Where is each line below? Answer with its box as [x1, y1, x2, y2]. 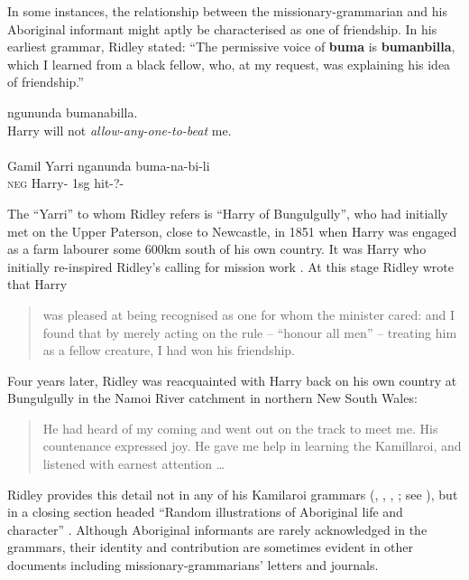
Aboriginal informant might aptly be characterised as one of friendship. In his [7, 19, 437, 38]
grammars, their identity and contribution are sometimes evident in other [7, 538, 414, 557]
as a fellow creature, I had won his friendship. [42, 341, 295, 360]
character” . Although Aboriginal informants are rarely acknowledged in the [7, 519, 428, 538]
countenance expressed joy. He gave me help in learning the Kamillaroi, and [42, 436, 462, 455]
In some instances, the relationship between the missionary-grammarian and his [7, 2, 447, 20]
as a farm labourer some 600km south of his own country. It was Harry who [7, 239, 427, 258]
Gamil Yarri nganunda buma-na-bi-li [7, 155, 210, 174]
